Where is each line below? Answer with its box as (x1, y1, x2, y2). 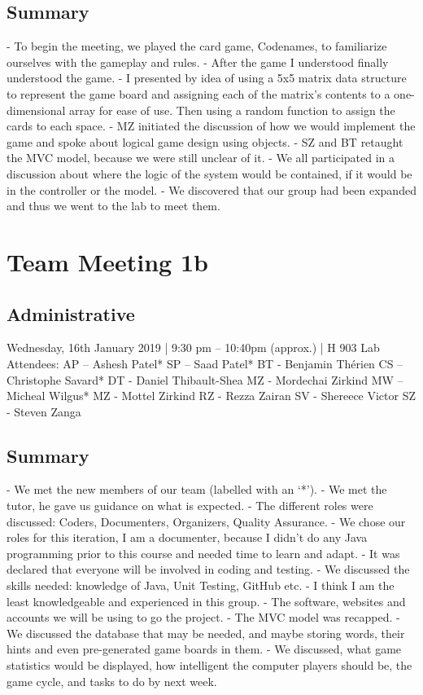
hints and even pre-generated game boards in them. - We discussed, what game (7, 640, 402, 658)
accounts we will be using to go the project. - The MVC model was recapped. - (7, 609, 400, 626)
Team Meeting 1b (7, 244, 208, 278)
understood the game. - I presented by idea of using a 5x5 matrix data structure (7, 69, 407, 86)
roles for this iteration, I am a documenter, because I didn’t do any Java (7, 529, 368, 546)
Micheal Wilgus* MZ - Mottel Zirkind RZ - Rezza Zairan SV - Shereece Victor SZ (7, 387, 416, 404)
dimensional (7, 101, 66, 118)
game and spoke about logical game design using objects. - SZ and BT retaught (7, 133, 403, 150)
